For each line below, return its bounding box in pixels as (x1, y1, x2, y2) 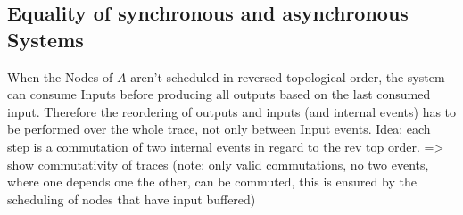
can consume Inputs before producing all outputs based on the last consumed (7, 85, 431, 103)
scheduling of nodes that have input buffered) (7, 189, 256, 208)
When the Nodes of (7, 67, 113, 86)
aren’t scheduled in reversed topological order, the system (130, 67, 445, 86)
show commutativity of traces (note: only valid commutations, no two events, (7, 154, 429, 173)
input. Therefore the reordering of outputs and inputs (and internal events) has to (7, 102, 457, 120)
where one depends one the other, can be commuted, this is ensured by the (7, 172, 417, 191)
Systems (7, 25, 84, 53)
